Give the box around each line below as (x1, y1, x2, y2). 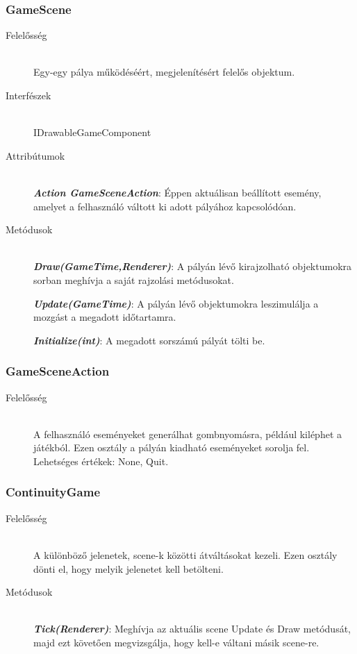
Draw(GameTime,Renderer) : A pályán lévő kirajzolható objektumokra (33, 259, 352, 274)
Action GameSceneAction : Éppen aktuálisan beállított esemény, (33, 185, 322, 199)
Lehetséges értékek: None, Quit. (33, 453, 169, 468)
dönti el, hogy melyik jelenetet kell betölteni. (33, 561, 224, 576)
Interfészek (6, 88, 51, 102)
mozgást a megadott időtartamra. (33, 310, 176, 324)
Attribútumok (6, 148, 65, 162)
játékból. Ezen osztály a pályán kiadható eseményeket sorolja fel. (33, 440, 310, 455)
